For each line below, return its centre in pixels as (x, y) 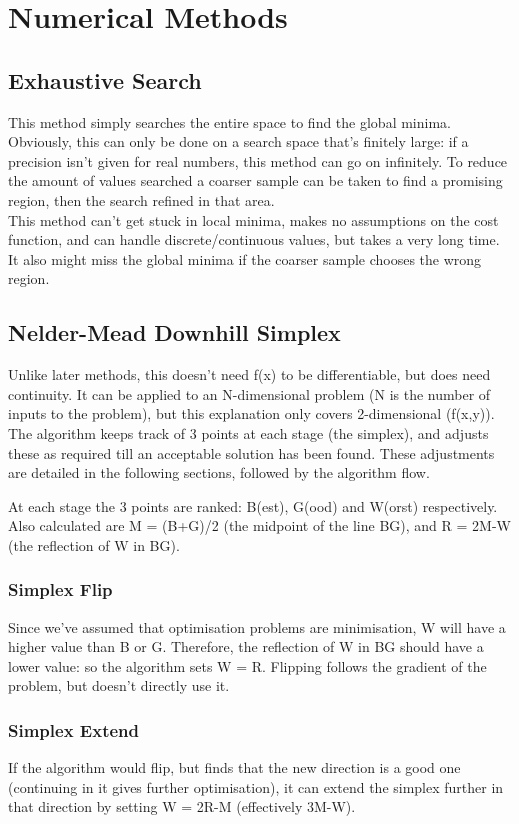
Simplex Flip (60, 589)
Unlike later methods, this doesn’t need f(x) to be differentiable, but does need (249, 374)
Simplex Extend (73, 729)
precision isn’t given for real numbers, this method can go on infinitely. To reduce (258, 160)
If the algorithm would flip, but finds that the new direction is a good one (234, 767)
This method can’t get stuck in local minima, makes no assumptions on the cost (253, 219)
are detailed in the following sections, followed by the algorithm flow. (219, 472)
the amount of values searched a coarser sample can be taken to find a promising (255, 180)
